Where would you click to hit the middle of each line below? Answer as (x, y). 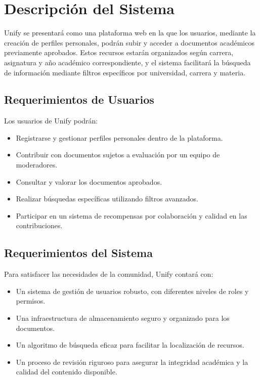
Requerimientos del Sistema (78, 253)
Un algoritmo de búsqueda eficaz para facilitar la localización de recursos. (130, 345)
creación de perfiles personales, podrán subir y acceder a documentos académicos (129, 42)
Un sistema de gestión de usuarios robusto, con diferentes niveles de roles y (132, 291)
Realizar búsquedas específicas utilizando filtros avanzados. (107, 199)
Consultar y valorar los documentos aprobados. (89, 181)
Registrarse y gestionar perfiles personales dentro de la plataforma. (119, 137)
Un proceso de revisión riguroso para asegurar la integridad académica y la (132, 362)
